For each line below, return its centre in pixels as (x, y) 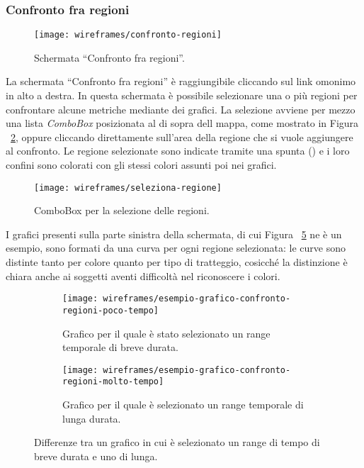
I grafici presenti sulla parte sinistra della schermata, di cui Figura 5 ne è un (174, 234)
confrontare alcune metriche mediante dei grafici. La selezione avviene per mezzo (181, 109)
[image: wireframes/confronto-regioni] (128, 35)
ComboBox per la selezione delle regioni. (122, 210)
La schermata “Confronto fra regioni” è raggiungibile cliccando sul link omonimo (181, 81)
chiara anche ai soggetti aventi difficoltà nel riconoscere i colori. (143, 275)
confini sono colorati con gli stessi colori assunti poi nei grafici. (141, 165)
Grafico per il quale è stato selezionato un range (166, 333)
